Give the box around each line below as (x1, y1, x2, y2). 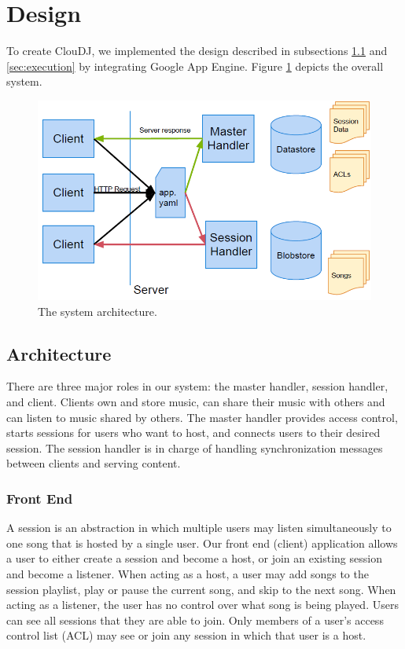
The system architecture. (38, 302, 157, 319)
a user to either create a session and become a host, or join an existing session (6, 550, 382, 566)
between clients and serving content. (6, 455, 181, 471)
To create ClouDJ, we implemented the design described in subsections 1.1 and (6, 42, 388, 59)
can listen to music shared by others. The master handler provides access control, (6, 409, 398, 425)
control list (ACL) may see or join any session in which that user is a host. (6, 627, 366, 643)
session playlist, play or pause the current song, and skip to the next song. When (6, 581, 396, 597)
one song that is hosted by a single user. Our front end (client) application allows (6, 534, 398, 551)
